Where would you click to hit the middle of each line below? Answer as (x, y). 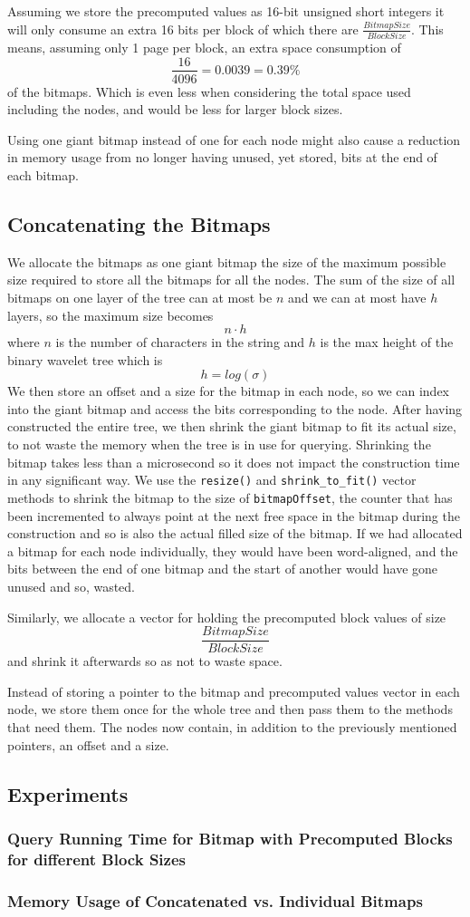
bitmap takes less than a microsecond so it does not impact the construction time (234, 462)
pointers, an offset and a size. (88, 744)
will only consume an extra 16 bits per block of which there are (183, 29)
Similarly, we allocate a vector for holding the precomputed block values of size (227, 617)
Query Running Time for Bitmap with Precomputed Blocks (230, 838)
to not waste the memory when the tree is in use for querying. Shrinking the (219, 444)
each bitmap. (43, 174)
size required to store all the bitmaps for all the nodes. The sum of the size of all (231, 280)
